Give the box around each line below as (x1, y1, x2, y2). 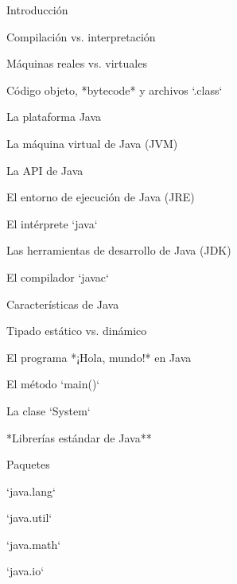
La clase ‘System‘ (6, 402, 91, 419)
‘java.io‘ (6, 563, 45, 579)
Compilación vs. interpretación (6, 28, 156, 45)
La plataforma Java (6, 108, 102, 125)
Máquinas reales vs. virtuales (6, 55, 147, 72)
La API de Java (6, 162, 84, 178)
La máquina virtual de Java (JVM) (6, 134, 178, 151)
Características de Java (6, 295, 119, 312)
